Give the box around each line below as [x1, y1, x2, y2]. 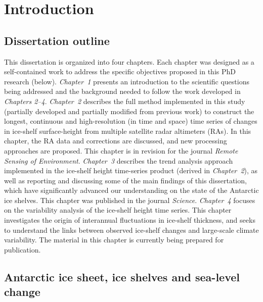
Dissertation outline [4, 32, 110, 48]
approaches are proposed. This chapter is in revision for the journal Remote [4, 145, 238, 156]
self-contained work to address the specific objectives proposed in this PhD [4, 66, 236, 77]
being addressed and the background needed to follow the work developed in [4, 86, 241, 96]
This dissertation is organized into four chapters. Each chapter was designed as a [4, 56, 254, 67]
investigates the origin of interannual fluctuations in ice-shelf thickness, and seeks [4, 215, 255, 225]
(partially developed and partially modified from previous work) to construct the [4, 106, 254, 116]
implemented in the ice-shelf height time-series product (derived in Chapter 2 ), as [4, 165, 258, 176]
